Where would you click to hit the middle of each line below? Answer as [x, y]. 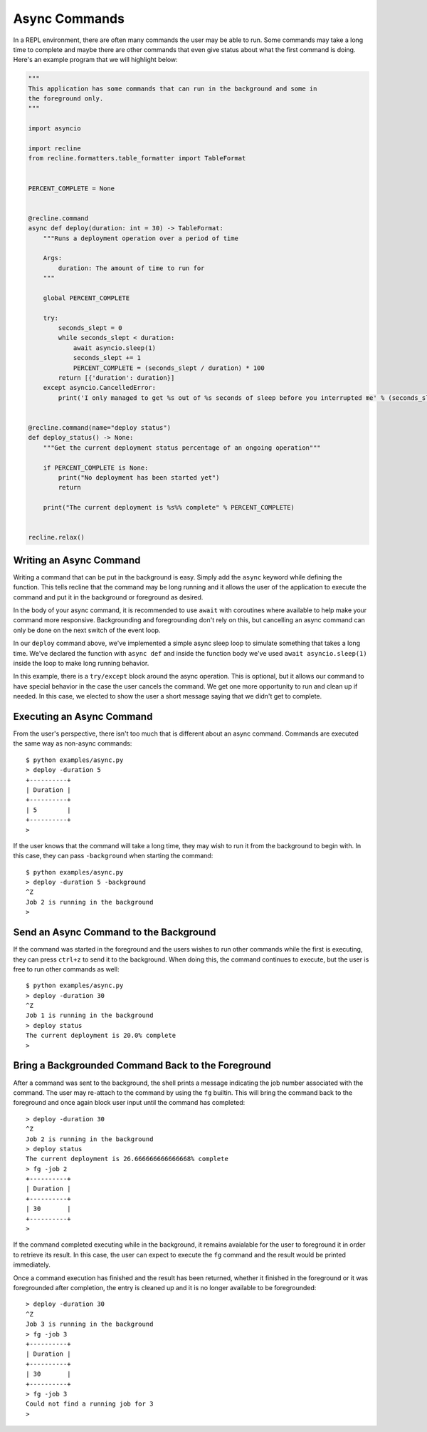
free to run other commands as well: [66, 969]
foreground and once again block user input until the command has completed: [129, 1103]
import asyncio [54, 129]
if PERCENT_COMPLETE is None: [96, 468]
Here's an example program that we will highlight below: [95, 60]
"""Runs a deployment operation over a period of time [141, 238]
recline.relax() [57, 537]
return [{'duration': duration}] [116, 378]
